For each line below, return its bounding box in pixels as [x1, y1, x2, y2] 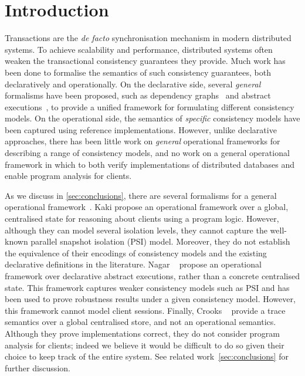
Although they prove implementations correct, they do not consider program [5, 327, 280, 339]
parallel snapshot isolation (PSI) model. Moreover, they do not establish [30, 235, 290, 248]
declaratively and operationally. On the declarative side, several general [5, 77, 261, 90]
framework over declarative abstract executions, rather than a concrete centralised [5, 270, 300, 282]
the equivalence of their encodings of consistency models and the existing [5, 246, 267, 259]
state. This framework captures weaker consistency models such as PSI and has [5, 281, 290, 293]
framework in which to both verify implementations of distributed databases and [5, 158, 295, 170]
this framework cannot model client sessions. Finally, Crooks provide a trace [5, 304, 286, 316]
